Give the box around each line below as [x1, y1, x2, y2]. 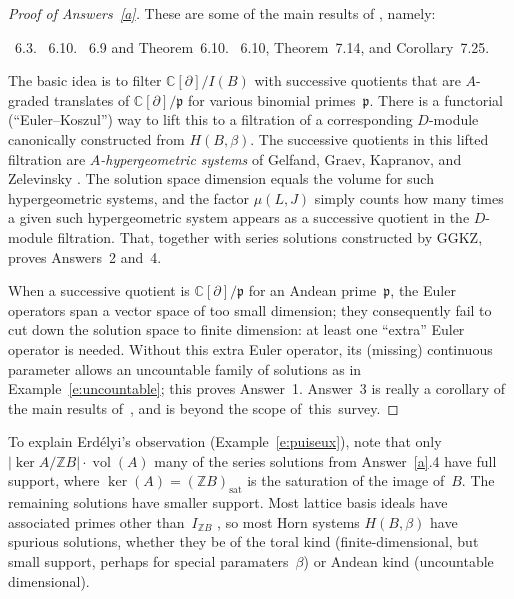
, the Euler [390, 280, 456, 301]
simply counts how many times [314, 187, 504, 208]
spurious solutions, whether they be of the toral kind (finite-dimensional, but [8, 531, 479, 552]
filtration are [8, 148, 86, 169]
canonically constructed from [8, 128, 185, 149]
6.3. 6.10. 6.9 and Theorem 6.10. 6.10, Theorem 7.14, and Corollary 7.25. [14, 36, 490, 57]
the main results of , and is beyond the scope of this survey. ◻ [8, 397, 399, 418]
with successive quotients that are [254, 70, 461, 91]
